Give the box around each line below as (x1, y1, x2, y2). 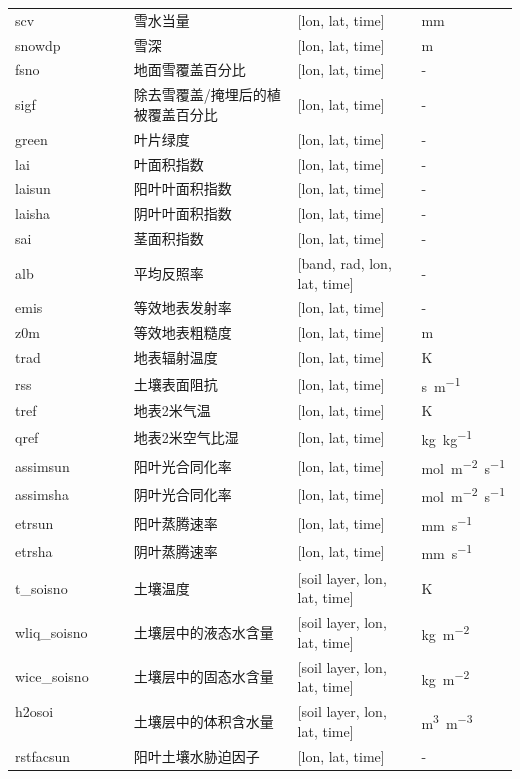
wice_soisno (15, 666, 89, 687)
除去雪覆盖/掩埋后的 (133, 84, 267, 105)
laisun (15, 178, 51, 199)
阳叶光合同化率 (133, 455, 232, 476)
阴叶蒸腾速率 (133, 541, 218, 562)
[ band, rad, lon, (297, 252, 392, 273)
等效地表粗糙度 (133, 322, 232, 343)
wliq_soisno (15, 621, 88, 642)
